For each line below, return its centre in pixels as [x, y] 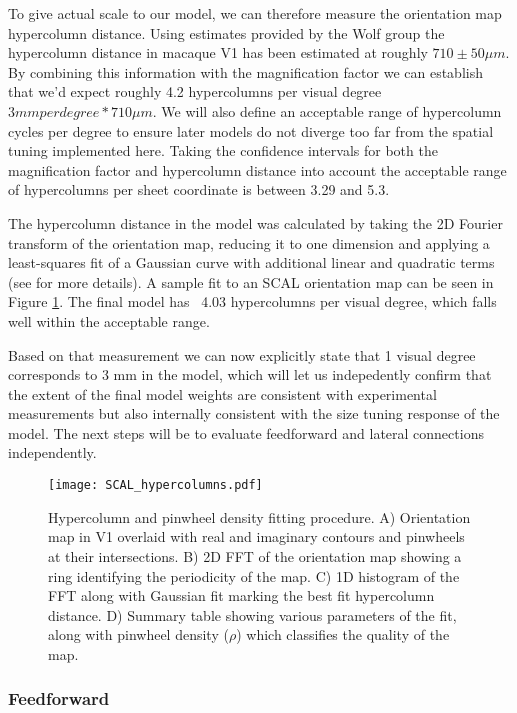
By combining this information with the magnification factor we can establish [245, 71]
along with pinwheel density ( [138, 634]
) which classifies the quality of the [343, 634]
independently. [52, 452]
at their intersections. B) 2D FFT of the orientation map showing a [255, 555]
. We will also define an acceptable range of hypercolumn [327, 110]
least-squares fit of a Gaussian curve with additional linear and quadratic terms [251, 262]
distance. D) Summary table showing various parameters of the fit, [252, 614]
